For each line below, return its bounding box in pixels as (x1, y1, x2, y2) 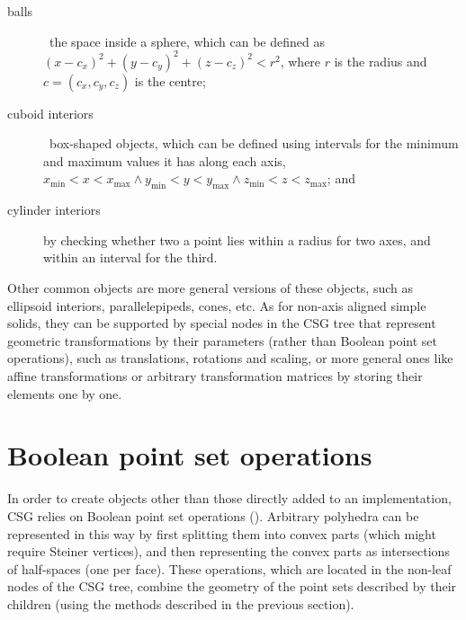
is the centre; (134, 71, 206, 90)
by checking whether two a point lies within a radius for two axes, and (43, 230, 431, 249)
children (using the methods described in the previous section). (7, 594, 354, 613)
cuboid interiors (7, 103, 94, 122)
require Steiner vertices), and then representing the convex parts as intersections (7, 542, 450, 561)
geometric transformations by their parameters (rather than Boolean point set (7, 331, 437, 350)
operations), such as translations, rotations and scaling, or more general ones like (7, 349, 453, 368)
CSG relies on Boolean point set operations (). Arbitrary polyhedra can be (7, 506, 419, 525)
